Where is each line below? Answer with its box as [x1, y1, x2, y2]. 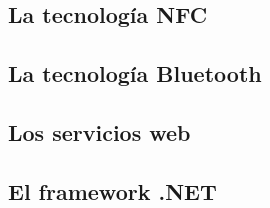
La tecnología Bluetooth [8, 58, 262, 89]
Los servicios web [8, 116, 191, 147]
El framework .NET [8, 175, 217, 206]
